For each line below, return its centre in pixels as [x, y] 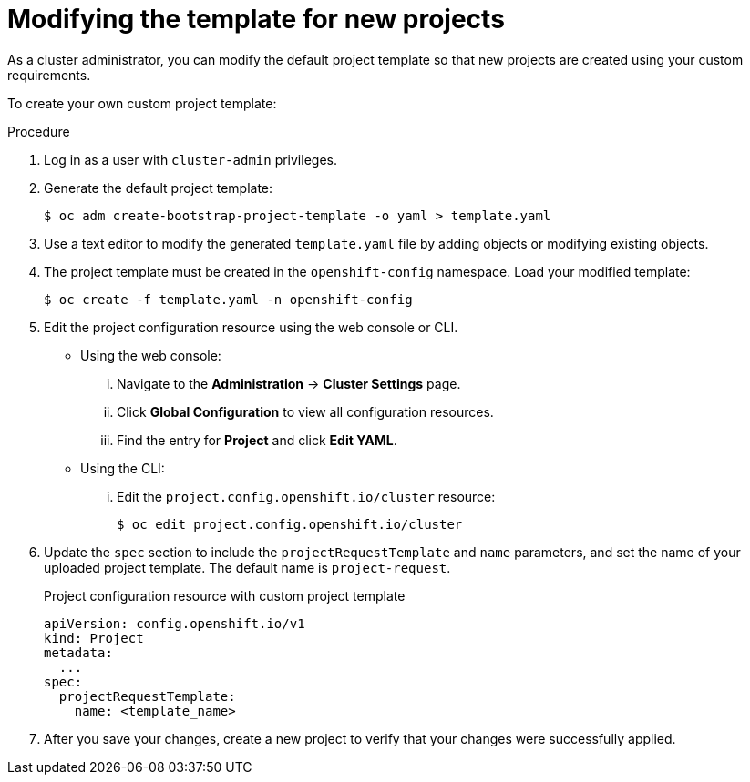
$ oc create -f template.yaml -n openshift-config [228, 299]
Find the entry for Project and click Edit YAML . [257, 440]
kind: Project [94, 638]
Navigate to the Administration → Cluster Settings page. [289, 383]
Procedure [39, 131]
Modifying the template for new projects [256, 19]
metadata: [78, 652]
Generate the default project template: [159, 188]
